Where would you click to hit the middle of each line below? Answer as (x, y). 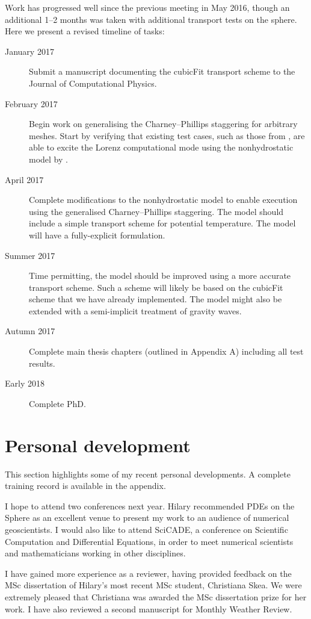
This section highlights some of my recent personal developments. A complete (148, 474)
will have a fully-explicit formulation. (97, 235)
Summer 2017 (30, 255)
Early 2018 (25, 383)
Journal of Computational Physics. (93, 83)
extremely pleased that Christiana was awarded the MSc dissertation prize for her (156, 596)
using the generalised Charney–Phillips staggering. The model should (156, 211)
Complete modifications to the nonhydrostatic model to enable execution (163, 200)
